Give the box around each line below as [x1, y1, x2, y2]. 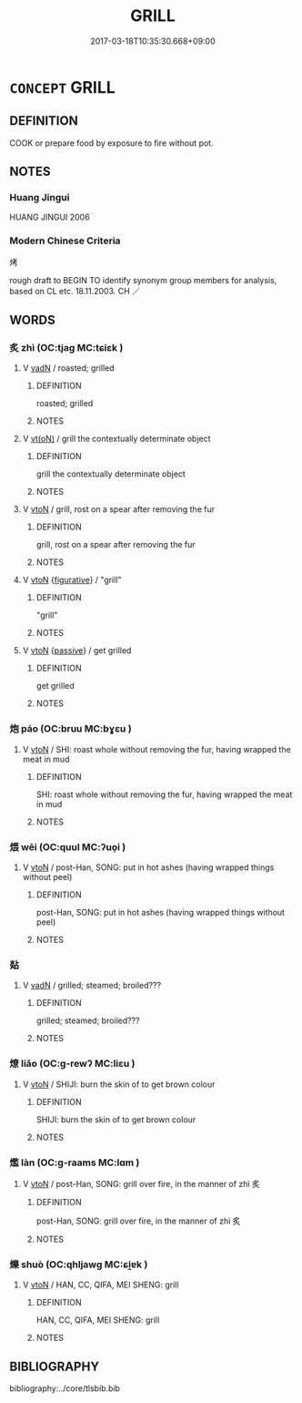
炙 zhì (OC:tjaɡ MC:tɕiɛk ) [9, 342, 124, 354]
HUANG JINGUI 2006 [9, 211, 90, 223]
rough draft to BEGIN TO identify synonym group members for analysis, [9, 274, 277, 285]
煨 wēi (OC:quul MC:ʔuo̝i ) [9, 840, 126, 853]
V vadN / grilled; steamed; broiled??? [22, 980, 162, 991]
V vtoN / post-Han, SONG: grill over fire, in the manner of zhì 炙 [22, 1178, 261, 1189]
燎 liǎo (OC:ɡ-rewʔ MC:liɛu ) [9, 1058, 136, 1070]
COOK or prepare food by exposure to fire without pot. [9, 138, 214, 148]
